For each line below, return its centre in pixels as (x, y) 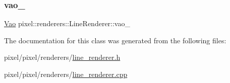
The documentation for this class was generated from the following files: (115, 40)
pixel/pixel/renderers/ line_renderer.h (62, 57)
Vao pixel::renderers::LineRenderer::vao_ (67, 23)
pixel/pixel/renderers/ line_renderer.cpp (66, 74)
